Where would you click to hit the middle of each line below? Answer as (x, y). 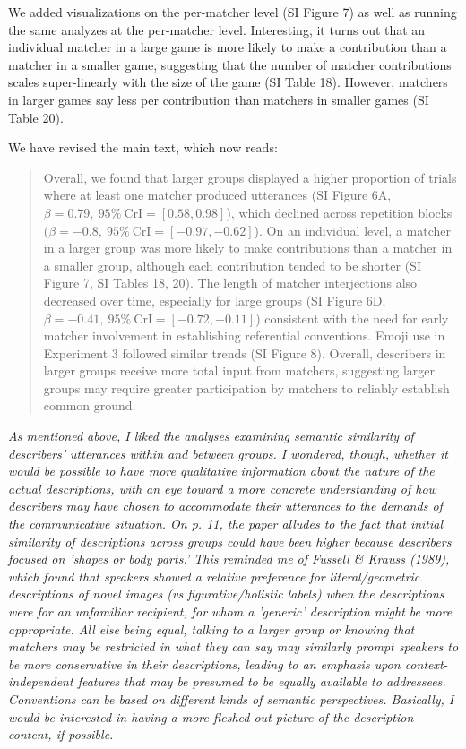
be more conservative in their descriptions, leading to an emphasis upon (204, 663)
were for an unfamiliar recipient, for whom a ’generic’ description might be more (230, 611)
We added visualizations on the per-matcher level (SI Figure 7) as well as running (233, 12)
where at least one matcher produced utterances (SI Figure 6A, (217, 195)
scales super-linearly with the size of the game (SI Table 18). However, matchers (228, 82)
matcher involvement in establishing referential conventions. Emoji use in (244, 336)
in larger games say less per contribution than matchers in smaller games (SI (219, 99)
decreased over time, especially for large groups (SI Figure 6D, (215, 300)
